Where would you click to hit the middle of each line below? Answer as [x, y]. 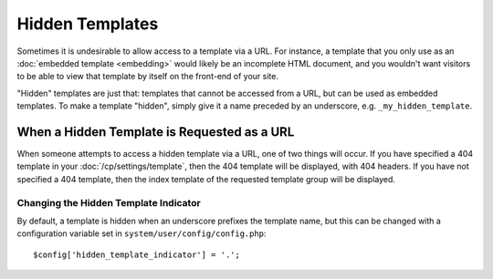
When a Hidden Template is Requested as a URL [156, 132]
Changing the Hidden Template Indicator [109, 202]
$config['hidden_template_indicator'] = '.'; [137, 254]
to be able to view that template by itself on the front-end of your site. [147, 77]
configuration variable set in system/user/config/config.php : [142, 233]
